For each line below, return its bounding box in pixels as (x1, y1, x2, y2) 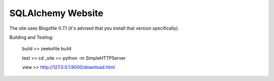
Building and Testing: (9, 34, 53, 40)
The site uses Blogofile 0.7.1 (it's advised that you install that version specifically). (9, 25, 180, 31)
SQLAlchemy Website (9, 8, 104, 19)
